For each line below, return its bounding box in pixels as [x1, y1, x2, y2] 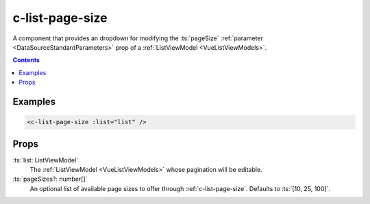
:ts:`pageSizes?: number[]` [12, 175, 88, 184]
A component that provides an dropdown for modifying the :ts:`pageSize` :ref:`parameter [12, 34, 264, 42]
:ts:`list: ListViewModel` [12, 156, 79, 164]
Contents [12, 56, 40, 64]
